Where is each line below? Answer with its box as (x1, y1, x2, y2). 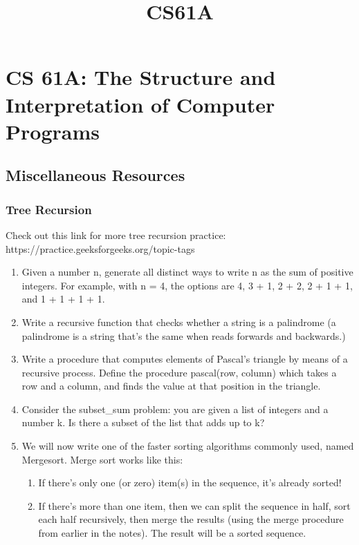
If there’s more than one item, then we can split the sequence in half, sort (38, 498, 351, 513)
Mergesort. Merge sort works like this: (21, 452, 183, 466)
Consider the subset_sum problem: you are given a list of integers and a (21, 401, 329, 416)
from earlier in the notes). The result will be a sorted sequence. (38, 526, 306, 540)
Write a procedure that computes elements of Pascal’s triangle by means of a (21, 352, 348, 366)
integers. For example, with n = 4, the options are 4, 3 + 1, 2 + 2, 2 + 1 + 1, (21, 278, 353, 292)
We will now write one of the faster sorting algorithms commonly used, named (21, 439, 354, 453)
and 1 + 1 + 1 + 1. (21, 291, 105, 306)
